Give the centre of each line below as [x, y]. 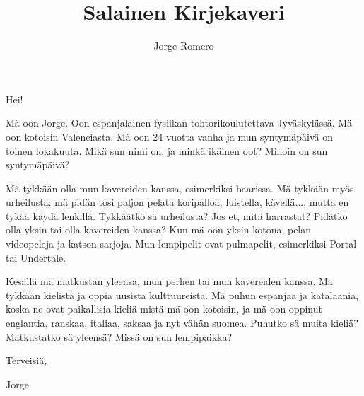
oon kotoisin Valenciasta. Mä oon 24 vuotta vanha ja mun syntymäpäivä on [170, 136]
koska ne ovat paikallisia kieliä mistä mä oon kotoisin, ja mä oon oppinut [164, 309]
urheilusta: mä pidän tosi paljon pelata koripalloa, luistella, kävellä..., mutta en [177, 202]
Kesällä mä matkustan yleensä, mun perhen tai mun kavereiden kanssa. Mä [169, 281]
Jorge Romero [184, 46]
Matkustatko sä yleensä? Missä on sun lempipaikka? [119, 336]
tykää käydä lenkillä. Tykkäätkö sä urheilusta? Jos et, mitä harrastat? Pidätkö [177, 215]
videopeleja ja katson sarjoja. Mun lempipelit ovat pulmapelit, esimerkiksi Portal [181, 244]
